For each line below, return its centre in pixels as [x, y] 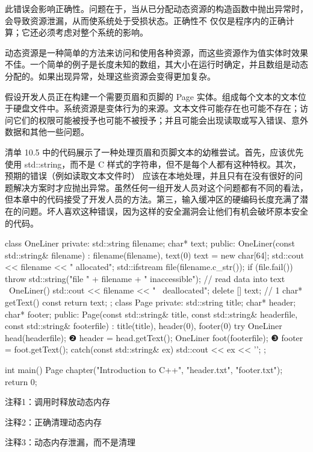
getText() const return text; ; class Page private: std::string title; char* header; [150, 302]
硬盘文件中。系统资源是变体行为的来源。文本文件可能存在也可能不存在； [156, 108]
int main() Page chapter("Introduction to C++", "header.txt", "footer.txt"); [144, 370]
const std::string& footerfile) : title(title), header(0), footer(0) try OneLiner [144, 326]
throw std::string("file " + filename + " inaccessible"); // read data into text [145, 278]
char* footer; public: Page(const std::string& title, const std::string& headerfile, [151, 314]
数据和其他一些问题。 [47, 132]
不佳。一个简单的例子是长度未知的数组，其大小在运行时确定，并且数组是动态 [156, 64]
